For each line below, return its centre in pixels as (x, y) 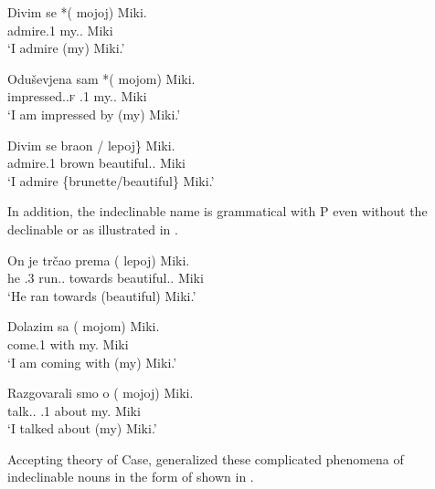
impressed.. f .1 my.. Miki (77, 96)
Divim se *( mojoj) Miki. (77, 12)
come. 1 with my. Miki (68, 343)
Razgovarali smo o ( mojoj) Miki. (101, 393)
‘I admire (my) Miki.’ (66, 48)
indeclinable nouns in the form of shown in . (131, 477)
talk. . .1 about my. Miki (74, 410)
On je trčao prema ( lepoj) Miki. (99, 260)
